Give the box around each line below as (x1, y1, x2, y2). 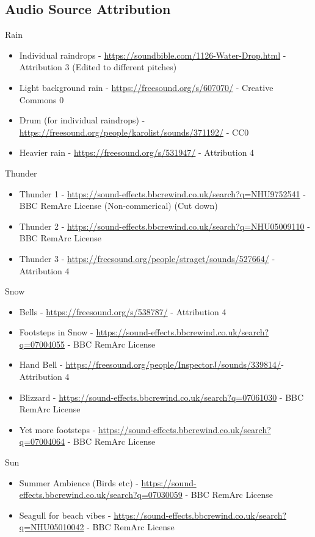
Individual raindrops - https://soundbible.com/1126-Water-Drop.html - (19, 48, 286, 61)
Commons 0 (19, 93, 64, 106)
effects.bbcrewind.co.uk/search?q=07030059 (19, 488, 183, 501)
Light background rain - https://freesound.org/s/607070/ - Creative (19, 81, 273, 93)
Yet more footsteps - (19, 423, 96, 436)
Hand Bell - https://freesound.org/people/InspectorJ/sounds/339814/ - (19, 358, 284, 371)
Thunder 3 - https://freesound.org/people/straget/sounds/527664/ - (19, 252, 275, 265)
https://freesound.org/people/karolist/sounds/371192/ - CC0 (19, 125, 249, 138)
